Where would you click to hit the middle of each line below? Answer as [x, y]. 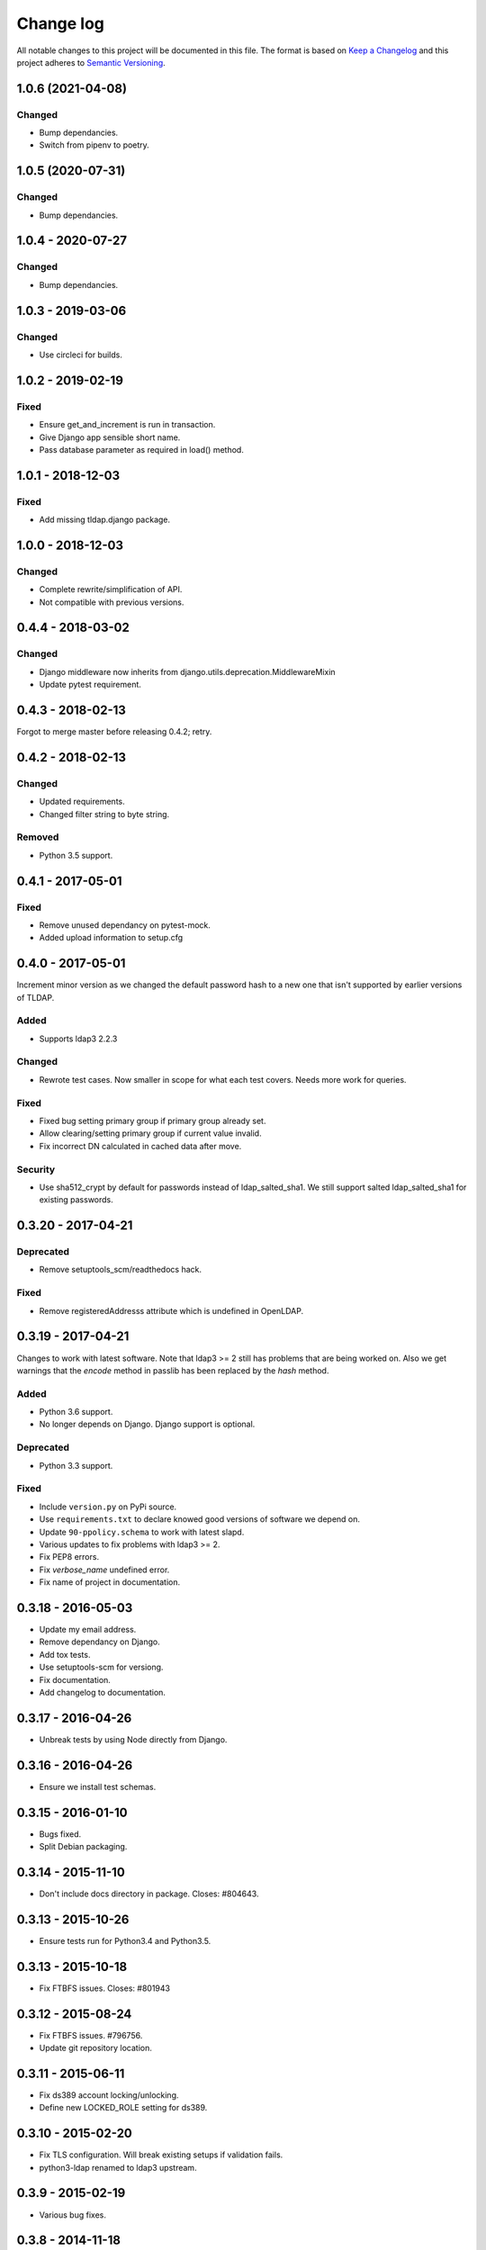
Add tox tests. [65, 1654]
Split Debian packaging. [83, 1847]
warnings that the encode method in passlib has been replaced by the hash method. [173, 1370]
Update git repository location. [95, 2048]
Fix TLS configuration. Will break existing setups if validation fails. [161, 2155]
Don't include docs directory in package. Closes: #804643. [149, 1894]
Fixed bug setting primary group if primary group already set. [153, 1121]
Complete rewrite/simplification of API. [111, 589]
